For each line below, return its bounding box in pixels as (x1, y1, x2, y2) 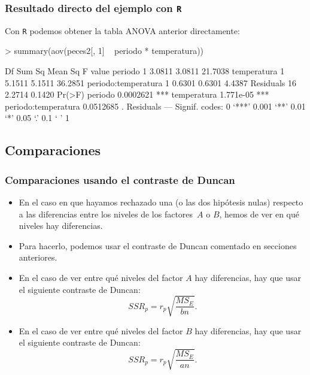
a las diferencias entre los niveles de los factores (19, 207, 193, 220)
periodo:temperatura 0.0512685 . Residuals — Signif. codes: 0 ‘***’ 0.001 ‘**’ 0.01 (5, 99, 306, 112)
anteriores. (19, 251, 57, 264)
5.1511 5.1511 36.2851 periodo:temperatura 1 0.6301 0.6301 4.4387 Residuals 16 (5, 76, 296, 89)
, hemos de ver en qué (219, 207, 299, 220)
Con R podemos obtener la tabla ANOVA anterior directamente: (5, 24, 240, 37)
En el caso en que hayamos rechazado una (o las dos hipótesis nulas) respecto (19, 196, 303, 208)
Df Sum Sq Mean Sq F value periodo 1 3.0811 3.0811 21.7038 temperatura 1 (5, 65, 285, 77)
